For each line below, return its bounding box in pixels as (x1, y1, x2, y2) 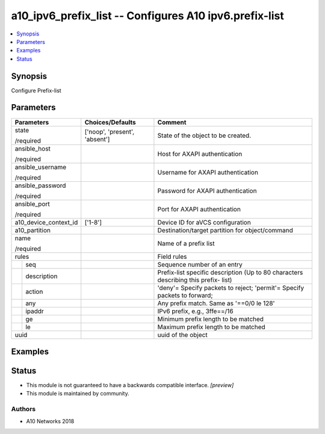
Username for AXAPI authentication (157, 168, 259, 176)
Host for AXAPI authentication (157, 149, 243, 158)
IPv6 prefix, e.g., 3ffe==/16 (157, 307, 234, 315)
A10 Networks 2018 (26, 417, 75, 424)
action (25, 287, 43, 296)
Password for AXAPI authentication (157, 187, 257, 195)
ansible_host (14, 144, 51, 153)
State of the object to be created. (157, 131, 252, 140)
